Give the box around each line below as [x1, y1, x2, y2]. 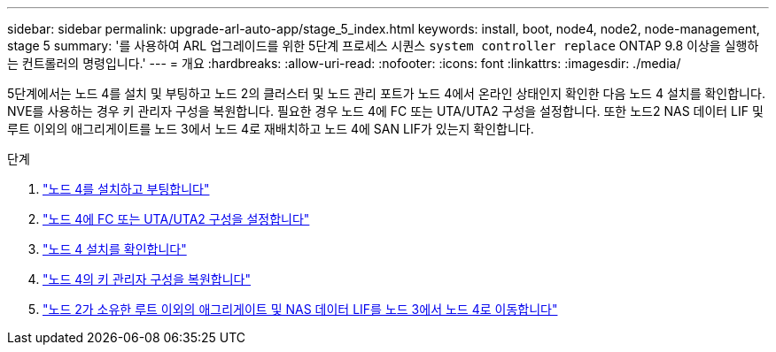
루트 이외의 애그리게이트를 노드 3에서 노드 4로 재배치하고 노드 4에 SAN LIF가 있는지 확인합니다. [7, 121, 534, 136]
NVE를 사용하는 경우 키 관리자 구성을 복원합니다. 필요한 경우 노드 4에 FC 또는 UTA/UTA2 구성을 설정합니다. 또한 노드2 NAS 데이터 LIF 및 [7, 103, 764, 119]
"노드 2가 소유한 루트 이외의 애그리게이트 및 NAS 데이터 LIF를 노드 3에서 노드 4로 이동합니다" [43, 302, 558, 317]
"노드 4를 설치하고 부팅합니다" [43, 181, 210, 196]
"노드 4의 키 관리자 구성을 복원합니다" [43, 272, 251, 287]
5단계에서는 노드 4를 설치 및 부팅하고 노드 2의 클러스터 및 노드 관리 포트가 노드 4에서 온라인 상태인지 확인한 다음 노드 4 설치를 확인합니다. [7, 86, 765, 101]
